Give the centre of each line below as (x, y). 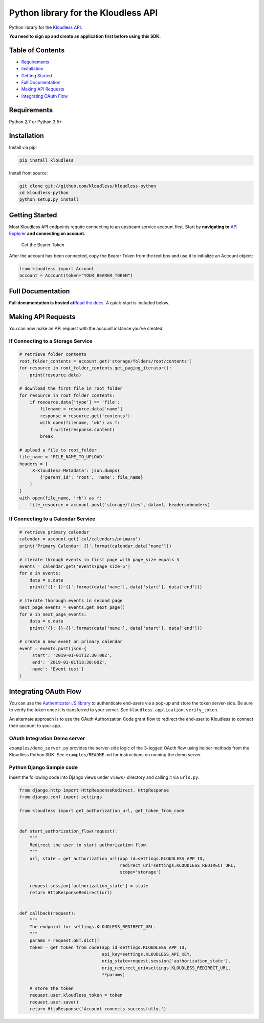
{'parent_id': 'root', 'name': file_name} (92, 477)
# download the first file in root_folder (71, 389)
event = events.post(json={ (53, 648)
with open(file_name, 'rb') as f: (61, 498)
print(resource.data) (55, 375)
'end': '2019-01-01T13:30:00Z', (68, 662)
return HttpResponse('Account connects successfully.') (98, 1009)
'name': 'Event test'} (57, 669)
